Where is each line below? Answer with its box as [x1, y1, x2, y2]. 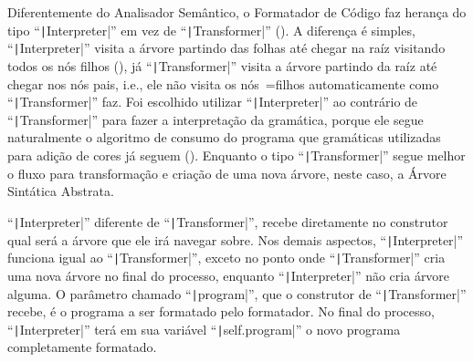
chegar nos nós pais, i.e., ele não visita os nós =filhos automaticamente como [7, 74, 439, 93]
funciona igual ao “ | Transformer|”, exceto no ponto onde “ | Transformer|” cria [7, 248, 446, 267]
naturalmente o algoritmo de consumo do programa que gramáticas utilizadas [7, 128, 441, 147]
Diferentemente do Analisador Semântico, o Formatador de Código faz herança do [7, 3, 467, 21]
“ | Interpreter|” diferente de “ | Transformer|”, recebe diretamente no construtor [7, 212, 448, 231]
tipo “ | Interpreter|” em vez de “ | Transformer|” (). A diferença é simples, [7, 20, 415, 39]
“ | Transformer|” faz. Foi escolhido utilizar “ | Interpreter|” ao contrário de [7, 92, 418, 111]
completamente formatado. [7, 337, 157, 357]
